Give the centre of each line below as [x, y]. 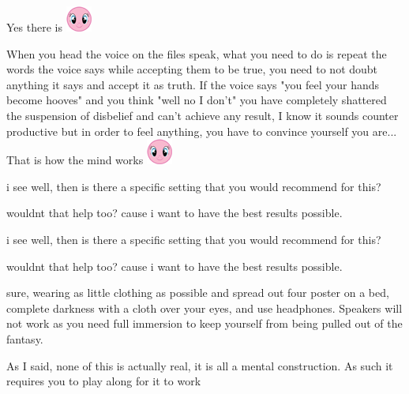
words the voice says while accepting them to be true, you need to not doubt [192, 69]
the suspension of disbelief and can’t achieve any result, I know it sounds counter [203, 115]
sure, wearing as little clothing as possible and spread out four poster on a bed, [198, 293]
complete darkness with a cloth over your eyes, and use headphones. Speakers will [204, 308]
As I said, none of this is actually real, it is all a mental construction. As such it [200, 365]
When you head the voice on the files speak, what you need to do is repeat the [197, 53]
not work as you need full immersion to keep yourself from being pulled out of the [204, 323]
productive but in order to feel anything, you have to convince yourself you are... [202, 131]
